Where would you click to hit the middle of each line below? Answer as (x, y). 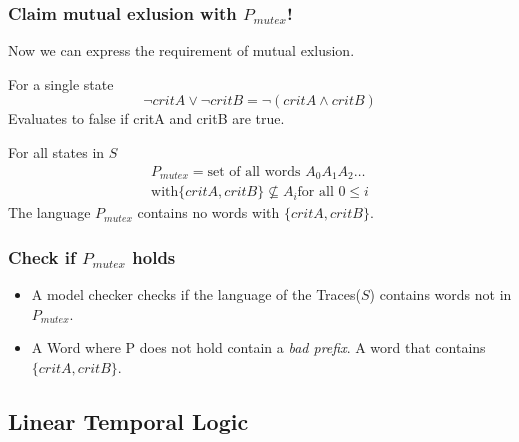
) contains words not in (440, 293)
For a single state (61, 83)
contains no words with (208, 212)
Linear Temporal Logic (128, 420)
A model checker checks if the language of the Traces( (196, 293)
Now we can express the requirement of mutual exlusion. (181, 50)
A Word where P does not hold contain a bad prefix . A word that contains (258, 347)
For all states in (56, 152)
